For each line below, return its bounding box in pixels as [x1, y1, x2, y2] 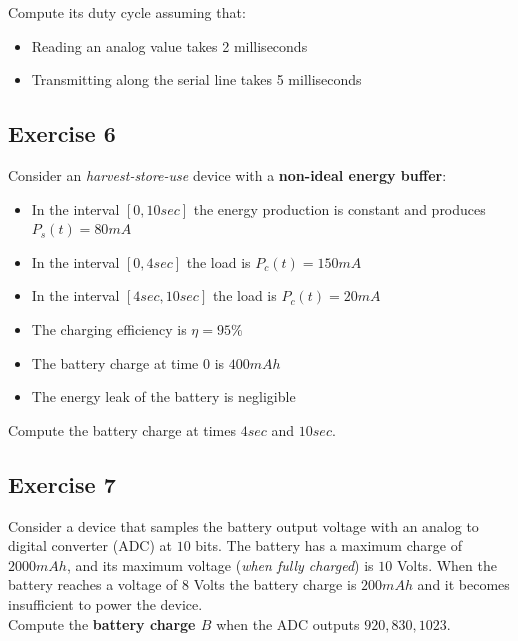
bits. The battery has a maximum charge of [195, 535, 462, 556]
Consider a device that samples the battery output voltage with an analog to [8, 515, 479, 536]
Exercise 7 [8, 468, 116, 499]
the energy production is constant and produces [193, 198, 486, 219]
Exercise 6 [8, 118, 116, 149]
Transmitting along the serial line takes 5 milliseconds [31, 69, 362, 90]
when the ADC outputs [216, 613, 360, 634]
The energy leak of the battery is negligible [31, 386, 296, 407]
